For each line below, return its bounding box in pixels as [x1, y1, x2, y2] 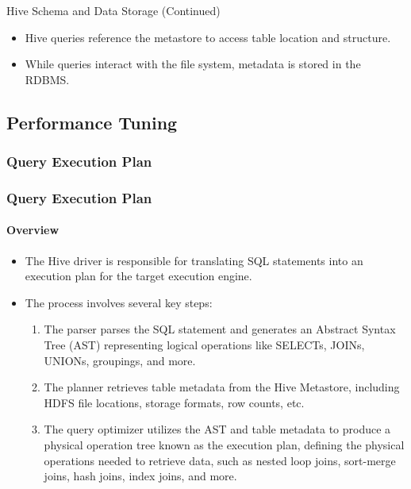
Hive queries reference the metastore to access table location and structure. [25, 29, 391, 45]
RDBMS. [25, 71, 70, 87]
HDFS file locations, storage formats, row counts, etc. [44, 394, 305, 410]
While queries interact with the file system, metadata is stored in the [25, 56, 361, 72]
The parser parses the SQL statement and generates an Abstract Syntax [44, 321, 396, 337]
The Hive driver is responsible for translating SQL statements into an [25, 252, 363, 268]
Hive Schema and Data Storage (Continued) [6, 2, 221, 18]
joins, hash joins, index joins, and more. [44, 468, 237, 484]
